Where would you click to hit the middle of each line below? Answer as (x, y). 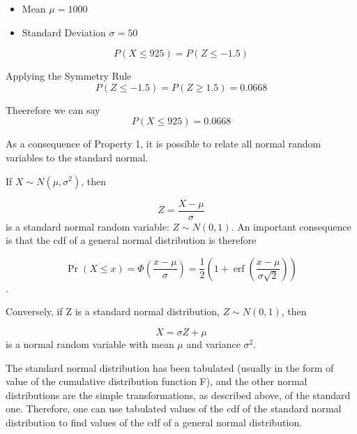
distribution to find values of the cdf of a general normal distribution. (154, 422)
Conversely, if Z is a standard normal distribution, (113, 311)
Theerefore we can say (53, 109)
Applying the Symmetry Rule (69, 76)
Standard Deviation (64, 32)
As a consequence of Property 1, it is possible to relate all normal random (164, 144)
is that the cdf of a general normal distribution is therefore (131, 240)
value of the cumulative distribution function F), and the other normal (157, 381)
